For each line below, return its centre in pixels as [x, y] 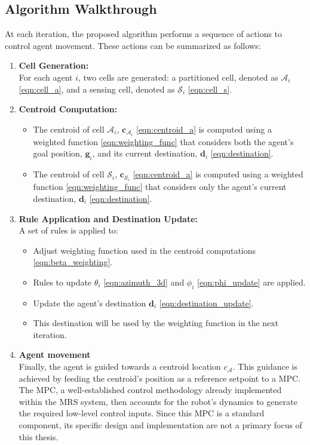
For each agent [46, 77]
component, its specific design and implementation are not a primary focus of [160, 425]
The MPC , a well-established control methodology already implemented [150, 390]
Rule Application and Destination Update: [108, 218]
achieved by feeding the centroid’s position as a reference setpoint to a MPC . [159, 378]
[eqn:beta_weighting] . [73, 262]
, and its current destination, [145, 153]
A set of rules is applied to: [68, 230]
